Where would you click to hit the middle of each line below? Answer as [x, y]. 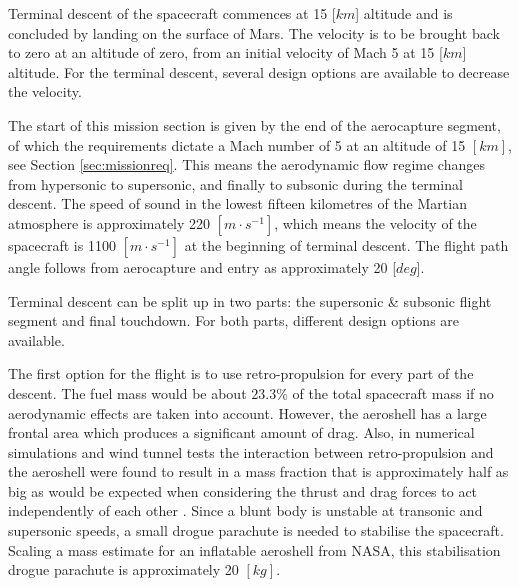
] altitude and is [404, 13]
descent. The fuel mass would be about [127, 392]
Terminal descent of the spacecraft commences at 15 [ [172, 13]
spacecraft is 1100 [62, 244]
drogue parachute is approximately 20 [123, 569]
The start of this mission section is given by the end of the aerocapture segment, [254, 124]
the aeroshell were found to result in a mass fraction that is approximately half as [258, 471]
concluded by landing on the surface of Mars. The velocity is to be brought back [254, 32]
